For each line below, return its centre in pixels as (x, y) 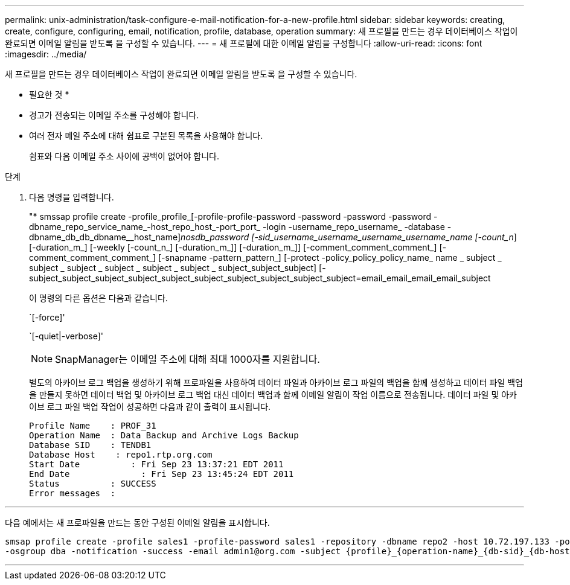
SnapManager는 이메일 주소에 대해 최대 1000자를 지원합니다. (187, 359)
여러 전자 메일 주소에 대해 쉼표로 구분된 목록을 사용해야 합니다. (146, 136)
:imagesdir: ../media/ (46, 54)
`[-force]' (47, 317)
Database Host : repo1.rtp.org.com (121, 455)
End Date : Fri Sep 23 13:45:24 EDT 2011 (162, 474)
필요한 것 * (49, 94)
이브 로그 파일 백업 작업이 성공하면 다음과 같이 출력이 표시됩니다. (150, 407)
